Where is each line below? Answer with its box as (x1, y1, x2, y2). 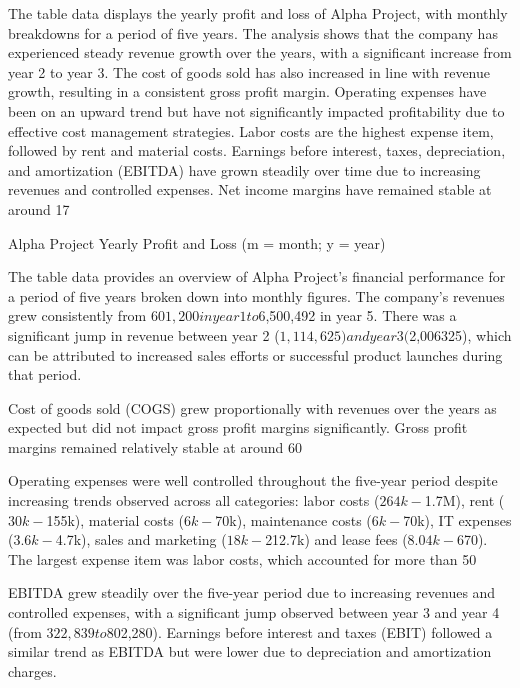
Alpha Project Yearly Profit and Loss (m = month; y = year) (8, 232, 386, 253)
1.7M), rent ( (424, 490, 505, 511)
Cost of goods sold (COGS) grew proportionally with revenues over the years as (8, 397, 497, 418)
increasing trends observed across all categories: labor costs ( (8, 490, 380, 511)
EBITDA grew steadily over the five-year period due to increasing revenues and (8, 582, 496, 603)
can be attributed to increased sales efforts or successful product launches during (8, 344, 503, 365)
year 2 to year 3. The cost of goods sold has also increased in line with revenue (8, 61, 491, 82)
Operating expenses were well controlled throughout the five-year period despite (8, 470, 498, 491)
